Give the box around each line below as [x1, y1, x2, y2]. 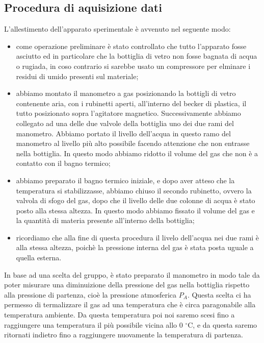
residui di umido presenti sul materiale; [16, 70, 139, 81]
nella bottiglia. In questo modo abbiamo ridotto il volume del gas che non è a [16, 148, 258, 158]
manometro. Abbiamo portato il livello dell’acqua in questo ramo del [16, 128, 231, 138]
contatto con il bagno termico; [16, 158, 111, 168]
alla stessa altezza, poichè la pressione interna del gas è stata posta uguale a [16, 242, 254, 253]
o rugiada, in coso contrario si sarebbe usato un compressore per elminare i [16, 60, 251, 71]
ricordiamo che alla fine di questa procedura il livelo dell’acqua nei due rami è [16, 232, 259, 242]
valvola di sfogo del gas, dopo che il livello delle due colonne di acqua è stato [16, 195, 255, 206]
